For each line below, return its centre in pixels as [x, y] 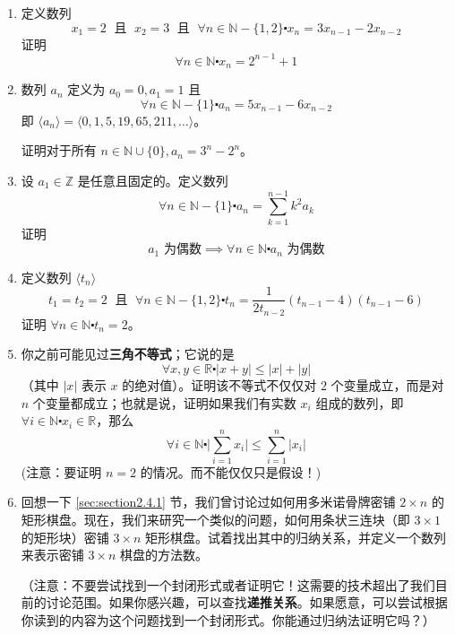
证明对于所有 [59, 150]
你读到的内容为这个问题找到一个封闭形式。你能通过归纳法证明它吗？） [228, 620]
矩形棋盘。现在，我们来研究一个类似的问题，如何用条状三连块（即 [215, 520]
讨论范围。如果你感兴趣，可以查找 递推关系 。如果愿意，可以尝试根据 [247, 602]
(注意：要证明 [61, 471]
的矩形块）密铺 [65, 537]
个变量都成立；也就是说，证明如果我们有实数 [164, 402]
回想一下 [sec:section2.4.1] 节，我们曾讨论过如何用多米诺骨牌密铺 [208, 502]
